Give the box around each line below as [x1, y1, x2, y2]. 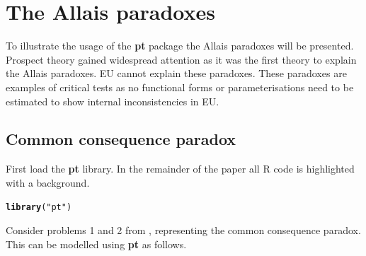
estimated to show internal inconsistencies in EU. [6, 93, 219, 108]
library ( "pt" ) [6, 202, 72, 213]
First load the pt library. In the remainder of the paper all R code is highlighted [6, 161, 355, 176]
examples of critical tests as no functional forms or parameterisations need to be [6, 79, 354, 94]
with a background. [6, 175, 90, 190]
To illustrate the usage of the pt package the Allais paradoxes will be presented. [6, 38, 354, 53]
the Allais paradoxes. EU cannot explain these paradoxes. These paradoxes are [6, 66, 347, 81]
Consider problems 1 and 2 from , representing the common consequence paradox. [6, 223, 361, 238]
